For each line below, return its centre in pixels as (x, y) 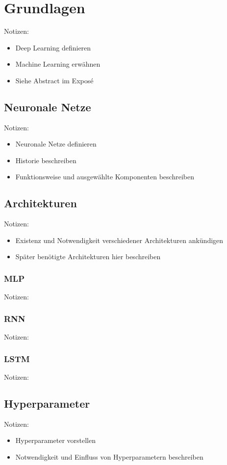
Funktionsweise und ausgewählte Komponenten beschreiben (105, 177)
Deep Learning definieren (53, 47)
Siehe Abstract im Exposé (54, 80)
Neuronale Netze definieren (56, 144)
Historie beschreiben (46, 160)
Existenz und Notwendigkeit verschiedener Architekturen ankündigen (119, 240)
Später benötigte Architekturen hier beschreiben (88, 257)
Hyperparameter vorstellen (55, 440)
